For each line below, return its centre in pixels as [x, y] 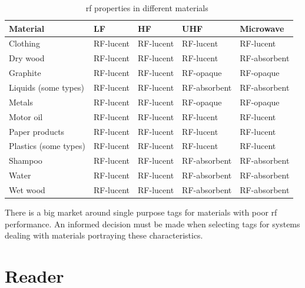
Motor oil [26, 116]
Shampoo [26, 160]
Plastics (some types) [47, 146]
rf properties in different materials [147, 8]
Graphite [25, 73]
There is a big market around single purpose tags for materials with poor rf [141, 212]
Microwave [262, 28]
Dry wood [27, 58]
